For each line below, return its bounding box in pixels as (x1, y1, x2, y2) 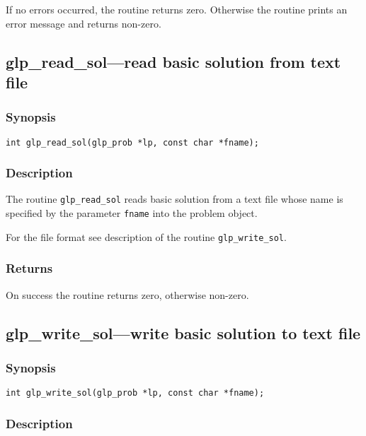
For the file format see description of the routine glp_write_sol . (6, 229, 287, 244)
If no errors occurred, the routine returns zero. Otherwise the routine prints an (6, 2, 348, 16)
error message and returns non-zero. (6, 16, 161, 30)
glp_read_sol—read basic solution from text (6, 50, 341, 72)
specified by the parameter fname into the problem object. (6, 206, 258, 220)
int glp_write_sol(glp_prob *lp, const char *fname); (6, 388, 265, 399)
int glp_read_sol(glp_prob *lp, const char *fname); (6, 137, 259, 148)
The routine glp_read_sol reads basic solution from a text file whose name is (6, 192, 343, 206)
